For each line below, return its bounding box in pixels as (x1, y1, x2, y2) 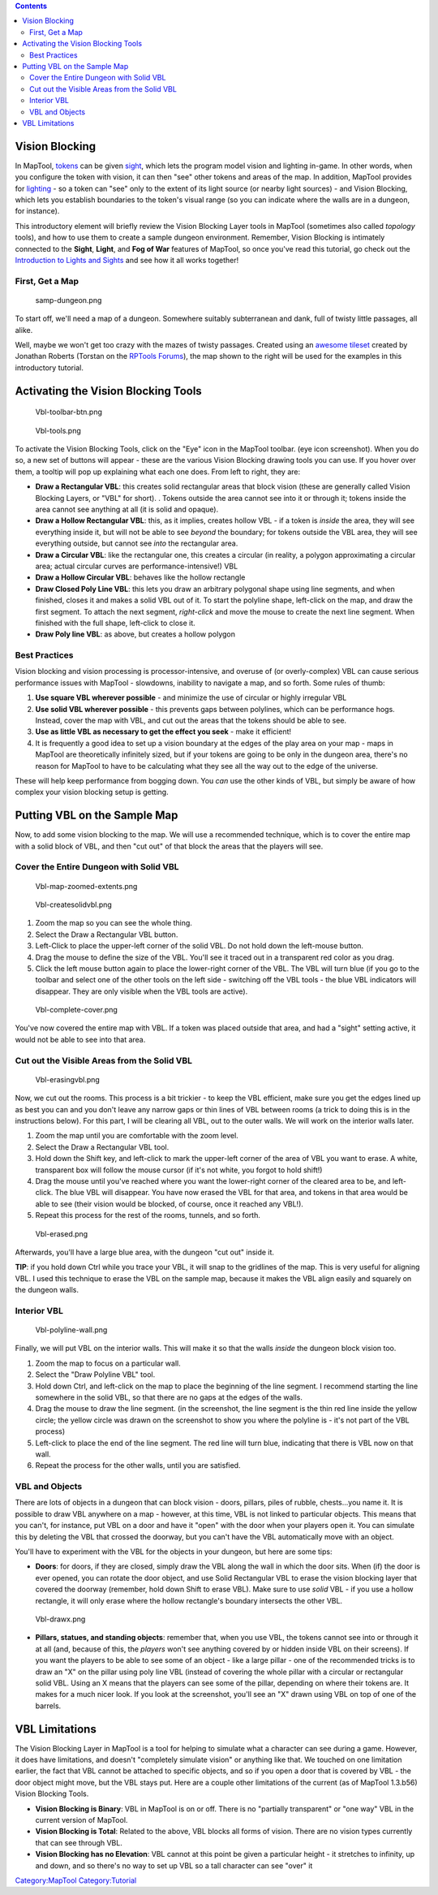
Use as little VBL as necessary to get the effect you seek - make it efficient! (35, 727, 292, 736)
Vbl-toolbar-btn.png (35, 407, 103, 417)
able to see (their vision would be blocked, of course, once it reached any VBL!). (35, 1198, 304, 1209)
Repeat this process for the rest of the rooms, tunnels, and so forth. (35, 1211, 261, 1220)
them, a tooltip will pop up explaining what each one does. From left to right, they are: (15, 467, 300, 477)
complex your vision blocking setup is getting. (15, 788, 170, 797)
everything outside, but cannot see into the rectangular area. (35, 538, 238, 548)
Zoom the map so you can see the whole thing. (35, 918, 192, 928)
